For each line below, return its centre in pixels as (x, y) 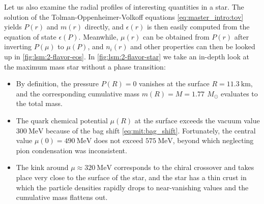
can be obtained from (176, 36)
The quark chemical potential (62, 120)
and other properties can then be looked (193, 46)
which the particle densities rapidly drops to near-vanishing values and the (132, 187)
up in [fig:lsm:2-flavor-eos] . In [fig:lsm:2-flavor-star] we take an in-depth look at (127, 56)
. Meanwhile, (98, 36)
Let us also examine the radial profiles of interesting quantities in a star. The (124, 7)
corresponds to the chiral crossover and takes (184, 167)
